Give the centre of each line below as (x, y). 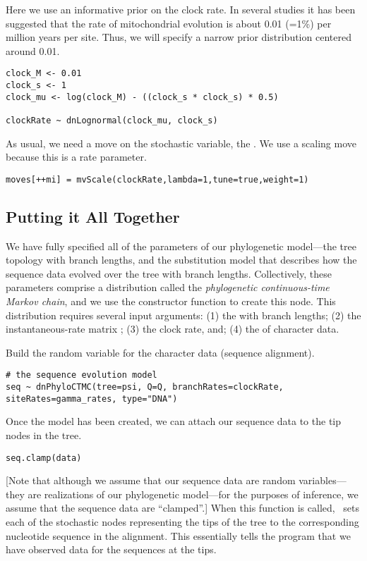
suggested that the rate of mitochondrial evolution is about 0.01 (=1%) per (169, 23)
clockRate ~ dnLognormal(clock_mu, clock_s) (112, 121)
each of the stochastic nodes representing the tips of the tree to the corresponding (182, 522)
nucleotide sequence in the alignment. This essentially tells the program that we (178, 535)
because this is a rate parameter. (76, 157)
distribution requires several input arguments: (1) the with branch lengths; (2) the (183, 315)
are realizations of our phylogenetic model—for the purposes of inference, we (193, 494)
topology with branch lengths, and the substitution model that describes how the (181, 260)
